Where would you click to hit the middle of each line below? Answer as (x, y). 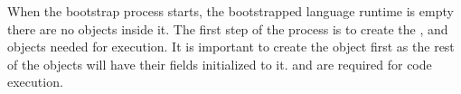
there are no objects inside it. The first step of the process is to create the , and (228, 28)
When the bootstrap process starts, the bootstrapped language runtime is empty (230, 11)
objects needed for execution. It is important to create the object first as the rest (231, 47)
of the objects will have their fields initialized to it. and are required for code (220, 64)
